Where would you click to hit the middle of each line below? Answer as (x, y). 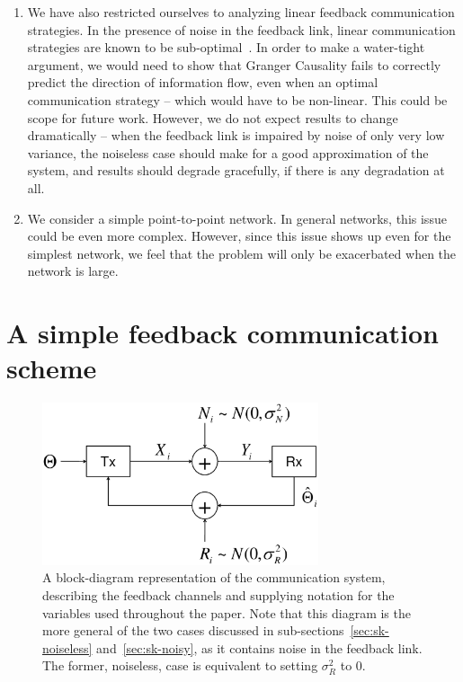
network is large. (73, 271)
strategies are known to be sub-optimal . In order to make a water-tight (226, 47)
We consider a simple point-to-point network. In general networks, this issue (237, 218)
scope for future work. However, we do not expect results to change (213, 117)
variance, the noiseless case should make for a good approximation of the (228, 152)
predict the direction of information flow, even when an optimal (203, 82)
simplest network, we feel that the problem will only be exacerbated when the (242, 253)
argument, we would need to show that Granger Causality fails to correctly (234, 64)
